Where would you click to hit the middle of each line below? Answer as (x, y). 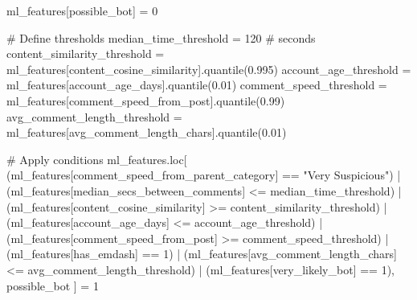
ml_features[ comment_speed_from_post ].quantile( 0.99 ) (146, 100)
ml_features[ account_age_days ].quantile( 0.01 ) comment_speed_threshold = (197, 85)
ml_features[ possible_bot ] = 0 (82, 10)
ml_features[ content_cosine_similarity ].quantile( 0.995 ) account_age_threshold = (209, 69)
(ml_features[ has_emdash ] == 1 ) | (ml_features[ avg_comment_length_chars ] (202, 254)
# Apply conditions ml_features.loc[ (97, 159)
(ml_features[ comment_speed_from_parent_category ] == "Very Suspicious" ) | (204, 175)
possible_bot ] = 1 (53, 285)
